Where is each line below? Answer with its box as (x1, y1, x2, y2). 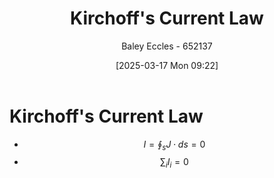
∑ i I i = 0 (160, 156, 189, 171)
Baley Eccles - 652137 (121, 40, 213, 52)
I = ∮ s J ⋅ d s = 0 (143, 138, 206, 152)
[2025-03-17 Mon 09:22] (115, 59, 219, 71)
